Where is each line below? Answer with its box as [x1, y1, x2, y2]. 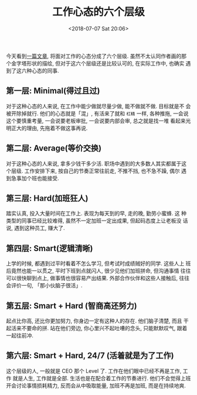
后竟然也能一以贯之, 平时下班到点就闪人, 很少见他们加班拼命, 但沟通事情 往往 [6, 267, 191, 274]
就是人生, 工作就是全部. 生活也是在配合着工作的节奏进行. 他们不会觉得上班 [12, 375, 191, 382]
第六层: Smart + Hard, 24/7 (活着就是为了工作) [6, 351, 174, 360]
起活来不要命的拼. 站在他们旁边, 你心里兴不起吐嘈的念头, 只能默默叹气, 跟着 [6, 325, 188, 331]
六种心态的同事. [21, 67, 60, 74]
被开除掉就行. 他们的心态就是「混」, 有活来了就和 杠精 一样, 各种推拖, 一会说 [6, 109, 189, 117]
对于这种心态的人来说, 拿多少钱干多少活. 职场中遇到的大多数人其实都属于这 [6, 160, 186, 167]
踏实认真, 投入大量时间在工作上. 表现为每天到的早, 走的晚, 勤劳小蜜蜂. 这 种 [6, 210, 186, 217]
